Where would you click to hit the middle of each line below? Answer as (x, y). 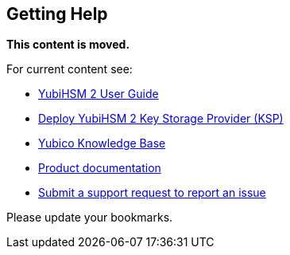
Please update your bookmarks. (90, 218)
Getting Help (57, 14)
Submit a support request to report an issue (152, 193)
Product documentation (100, 168)
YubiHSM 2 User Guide (99, 94)
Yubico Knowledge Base (102, 143)
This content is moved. (68, 45)
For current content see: (70, 69)
